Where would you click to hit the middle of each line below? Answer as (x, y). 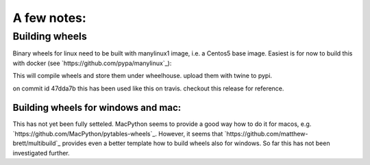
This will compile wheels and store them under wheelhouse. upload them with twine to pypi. (143, 76)
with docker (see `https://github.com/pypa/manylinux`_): (92, 63)
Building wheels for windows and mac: (97, 108)
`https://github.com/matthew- (266, 134)
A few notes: (50, 18)
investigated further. (41, 153)
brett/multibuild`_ (37, 143)
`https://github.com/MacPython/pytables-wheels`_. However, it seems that (118, 134)
